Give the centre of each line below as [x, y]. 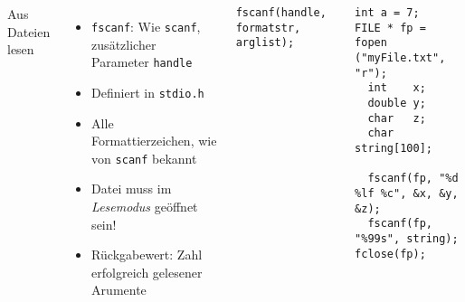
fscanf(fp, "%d [413, 179]
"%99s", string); [407, 238]
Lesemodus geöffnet [145, 206]
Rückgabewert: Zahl [147, 255]
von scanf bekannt [144, 158]
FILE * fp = [390, 28]
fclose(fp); [390, 254]
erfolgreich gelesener [147, 272]
